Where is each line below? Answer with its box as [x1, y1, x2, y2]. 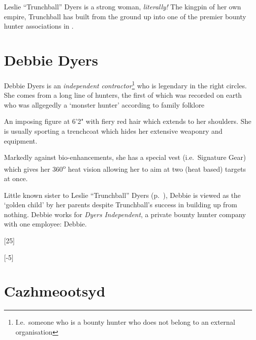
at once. [4, 173, 28, 183]
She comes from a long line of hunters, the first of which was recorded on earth [4, 90, 242, 100]
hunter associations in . [4, 21, 74, 31]
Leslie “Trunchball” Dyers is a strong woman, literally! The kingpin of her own [4, 1, 241, 11]
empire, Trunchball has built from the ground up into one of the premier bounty [4, 11, 246, 21]
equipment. [4, 135, 37, 146]
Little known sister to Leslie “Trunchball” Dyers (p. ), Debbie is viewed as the [4, 189, 241, 200]
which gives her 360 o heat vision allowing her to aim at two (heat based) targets [4, 162, 246, 174]
